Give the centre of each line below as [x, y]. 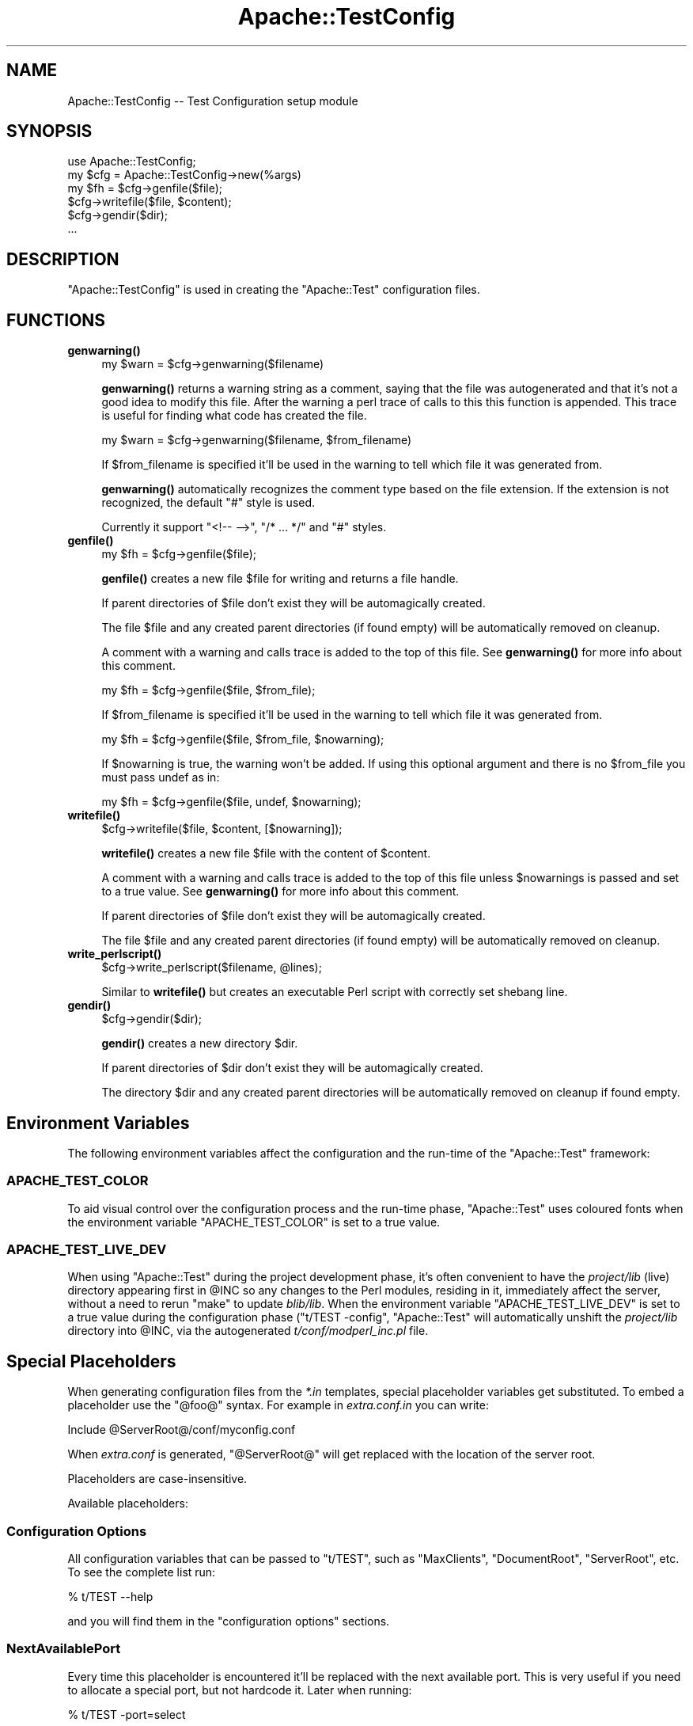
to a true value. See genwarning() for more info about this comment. [280, 892]
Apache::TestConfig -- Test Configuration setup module [213, 101]
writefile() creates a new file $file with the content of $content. [266, 853]
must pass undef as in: [161, 777]
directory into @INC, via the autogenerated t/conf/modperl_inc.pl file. [248, 1331]
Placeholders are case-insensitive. [157, 1479]
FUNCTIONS [56, 320]
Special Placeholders [91, 1361]
